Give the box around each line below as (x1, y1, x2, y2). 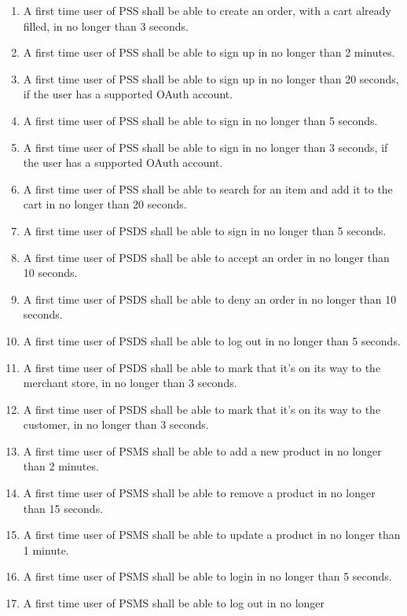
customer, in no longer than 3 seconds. (23, 416, 209, 433)
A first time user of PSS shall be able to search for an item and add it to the (23, 180, 393, 197)
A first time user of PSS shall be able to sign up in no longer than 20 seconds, (23, 70, 399, 87)
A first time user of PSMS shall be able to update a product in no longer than (23, 526, 401, 543)
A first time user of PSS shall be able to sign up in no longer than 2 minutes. (23, 44, 395, 61)
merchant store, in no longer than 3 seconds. (23, 374, 237, 391)
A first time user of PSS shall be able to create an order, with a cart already (23, 2, 391, 18)
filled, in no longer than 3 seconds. (23, 17, 189, 34)
